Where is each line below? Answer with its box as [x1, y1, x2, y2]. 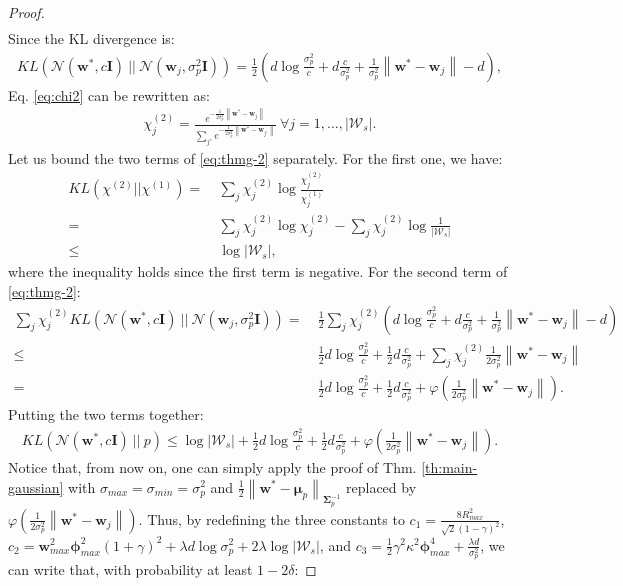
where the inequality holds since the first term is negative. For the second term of [8, 261, 508, 282]
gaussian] [8, 476, 64, 497]
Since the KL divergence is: [8, 28, 175, 49]
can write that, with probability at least [8, 559, 253, 580]
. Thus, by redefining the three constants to [138, 508, 405, 529]
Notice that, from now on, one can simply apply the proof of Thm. [8, 456, 417, 477]
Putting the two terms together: [8, 404, 204, 425]
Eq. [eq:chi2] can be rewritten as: [8, 84, 210, 105]
